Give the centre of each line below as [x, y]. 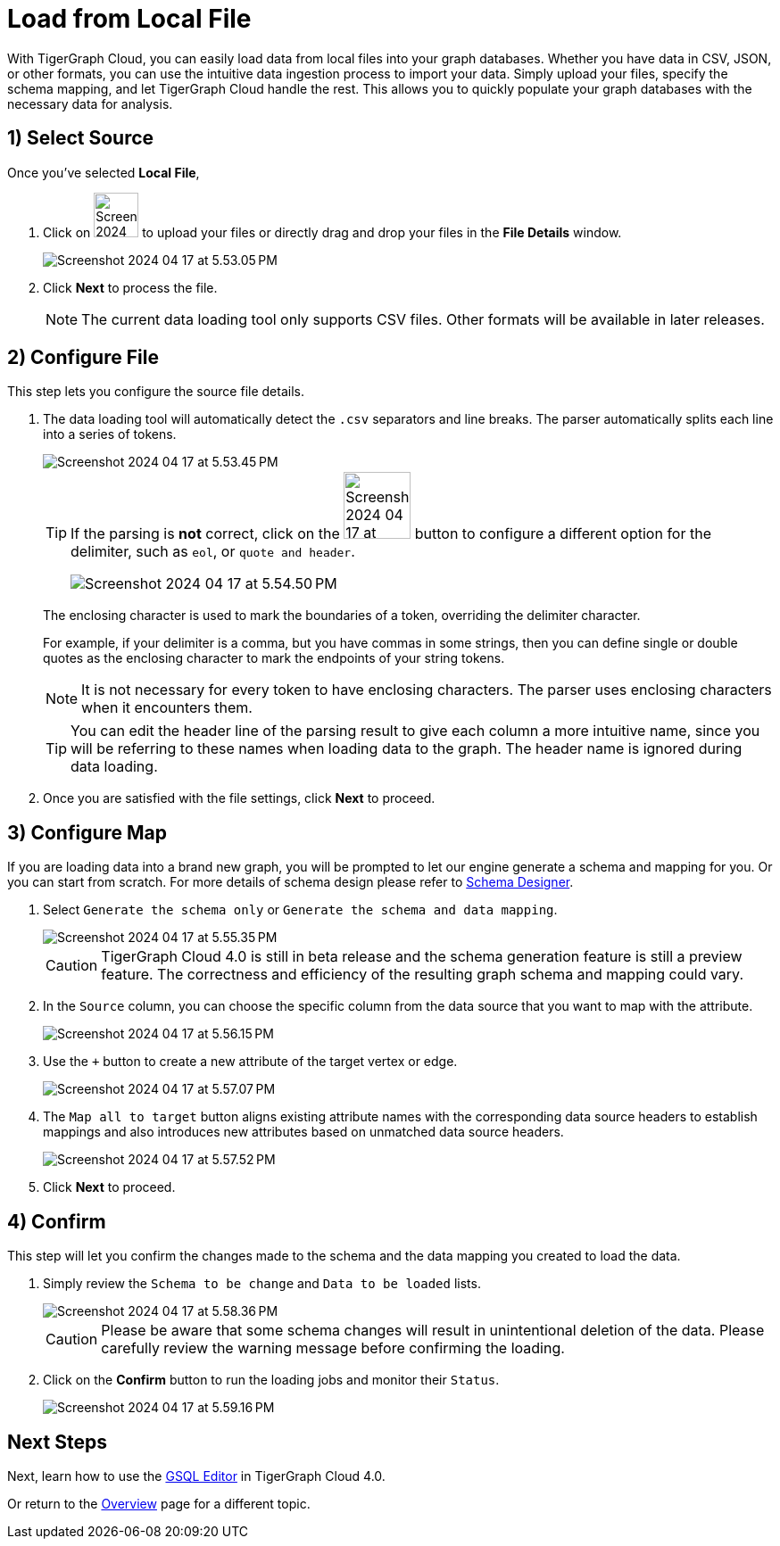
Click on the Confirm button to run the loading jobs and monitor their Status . [271, 1380]
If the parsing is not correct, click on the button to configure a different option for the [391, 534]
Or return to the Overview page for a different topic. [159, 1503]
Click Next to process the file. [130, 287]
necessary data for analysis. [90, 103]
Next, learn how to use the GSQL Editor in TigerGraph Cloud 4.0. [196, 1476]
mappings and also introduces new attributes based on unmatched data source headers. [303, 1132]
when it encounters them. [167, 708]
